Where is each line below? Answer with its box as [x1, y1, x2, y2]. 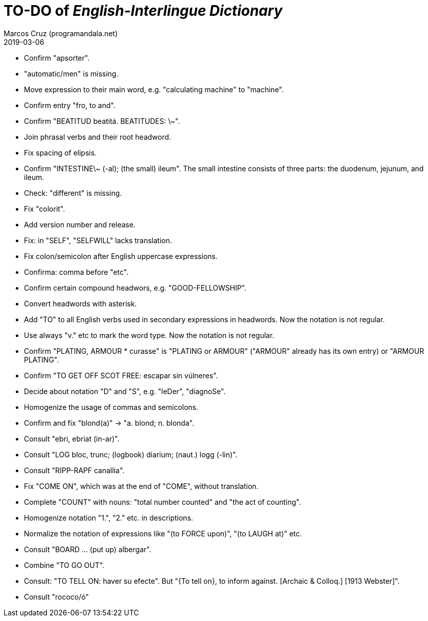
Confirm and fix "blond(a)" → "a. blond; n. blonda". [24, 418, 194, 427]
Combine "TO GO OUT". [24, 560, 104, 570]
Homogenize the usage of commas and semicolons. [24, 402, 199, 411]
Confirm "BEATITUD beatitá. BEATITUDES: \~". [24, 116, 180, 125]
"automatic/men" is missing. [24, 69, 119, 78]
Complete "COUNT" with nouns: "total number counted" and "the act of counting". [24, 497, 301, 506]
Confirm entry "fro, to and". [24, 100, 116, 110]
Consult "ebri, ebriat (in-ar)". [24, 434, 120, 443]
